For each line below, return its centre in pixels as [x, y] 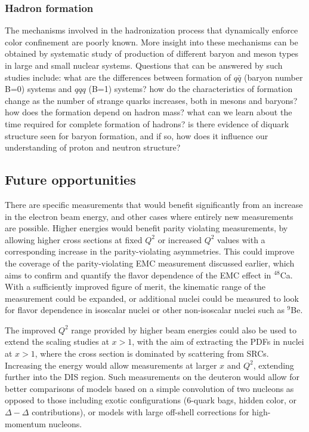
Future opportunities [70, 180]
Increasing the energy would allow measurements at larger [111, 365]
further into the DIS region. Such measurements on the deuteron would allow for [152, 377]
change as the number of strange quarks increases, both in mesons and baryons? [151, 100]
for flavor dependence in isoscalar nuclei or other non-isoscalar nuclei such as [145, 310]
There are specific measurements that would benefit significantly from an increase [154, 204]
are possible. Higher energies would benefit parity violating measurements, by [146, 228]
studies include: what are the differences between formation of [118, 77]
